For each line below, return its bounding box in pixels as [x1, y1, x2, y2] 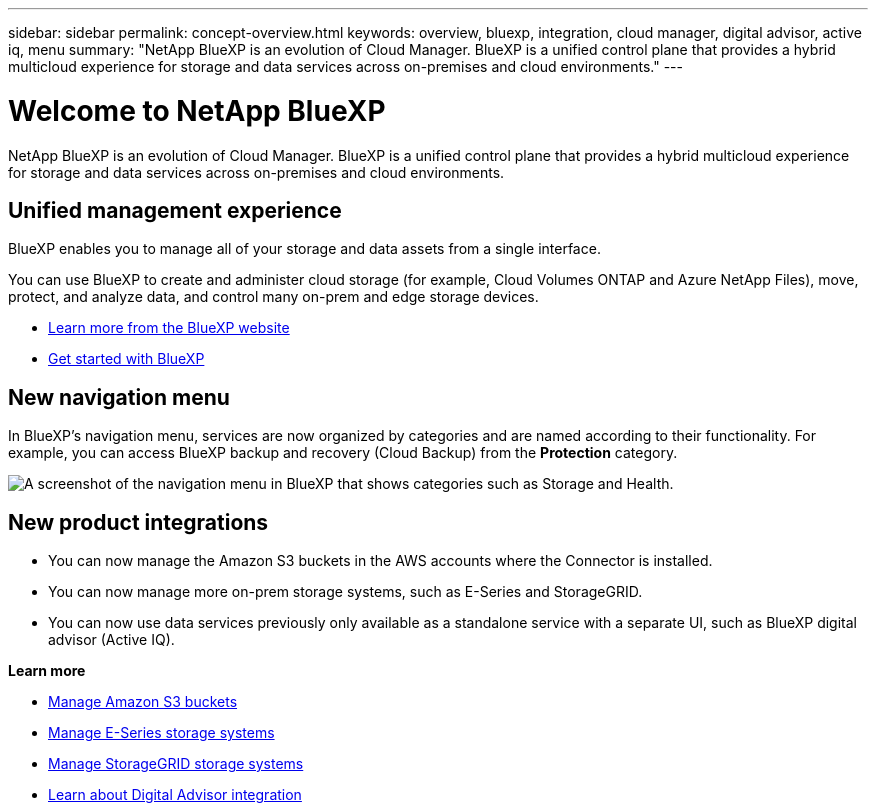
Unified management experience [8, 197, 342, 223]
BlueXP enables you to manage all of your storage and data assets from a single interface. [8, 240, 601, 258]
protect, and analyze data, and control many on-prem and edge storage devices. [8, 288, 539, 306]
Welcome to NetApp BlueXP [8, 93, 386, 128]
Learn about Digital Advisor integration [48, 786, 302, 804]
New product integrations [8, 509, 269, 535]
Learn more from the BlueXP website [48, 319, 290, 337]
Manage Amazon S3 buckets [48, 693, 238, 711]
